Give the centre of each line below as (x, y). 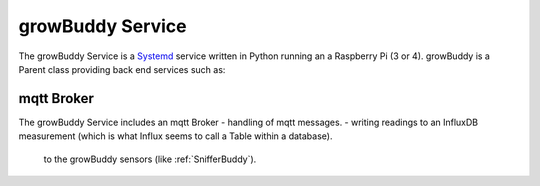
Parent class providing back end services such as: (122, 69)
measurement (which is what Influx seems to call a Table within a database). (175, 136)
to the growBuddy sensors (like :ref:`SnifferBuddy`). (150, 159)
